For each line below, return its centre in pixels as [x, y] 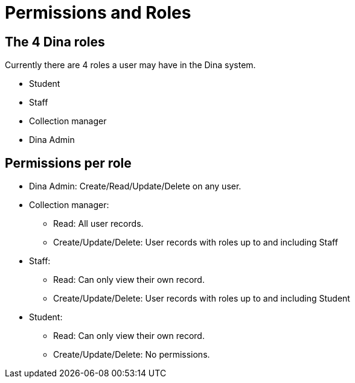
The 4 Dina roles [55, 42]
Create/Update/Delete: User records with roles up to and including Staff [196, 242]
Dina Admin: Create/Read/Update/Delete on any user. [135, 186]
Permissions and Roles [98, 13]
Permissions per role [68, 163]
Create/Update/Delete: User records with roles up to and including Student [202, 299]
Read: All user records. [98, 224]
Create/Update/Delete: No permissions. [132, 355]
